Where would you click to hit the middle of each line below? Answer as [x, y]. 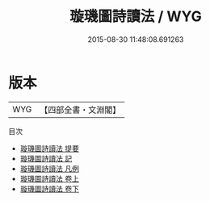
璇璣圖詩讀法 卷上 [49, 178]
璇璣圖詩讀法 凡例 [49, 168]
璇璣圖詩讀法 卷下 [49, 188]
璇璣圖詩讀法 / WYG [136, 17]
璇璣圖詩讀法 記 [46, 158]
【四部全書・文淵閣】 [80, 110]
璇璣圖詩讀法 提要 [49, 148]
